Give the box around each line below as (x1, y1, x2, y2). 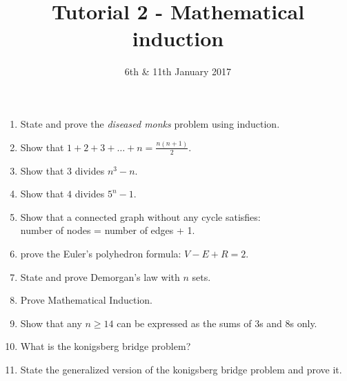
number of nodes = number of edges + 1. (20, 223, 195, 237)
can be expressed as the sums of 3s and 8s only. (117, 315, 317, 330)
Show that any (20, 315, 82, 330)
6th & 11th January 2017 (124, 64, 232, 79)
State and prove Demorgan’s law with (20, 269, 180, 284)
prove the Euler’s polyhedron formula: (20, 246, 181, 261)
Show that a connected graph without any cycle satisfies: (20, 209, 261, 224)
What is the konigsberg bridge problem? (20, 339, 191, 353)
